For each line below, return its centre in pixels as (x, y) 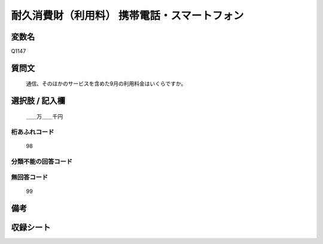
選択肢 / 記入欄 (38, 101)
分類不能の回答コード (42, 161)
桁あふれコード (33, 132)
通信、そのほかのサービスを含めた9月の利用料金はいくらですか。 (106, 84)
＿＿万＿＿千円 (44, 116)
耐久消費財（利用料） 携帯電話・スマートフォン (127, 16)
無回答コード (30, 178)
